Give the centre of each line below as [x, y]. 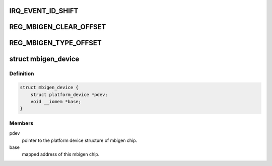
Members [21, 123]
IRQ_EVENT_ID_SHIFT [44, 11]
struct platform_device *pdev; [69, 95]
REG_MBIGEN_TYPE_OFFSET [55, 43]
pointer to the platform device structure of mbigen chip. [80, 140]
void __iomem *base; [56, 101]
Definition [22, 74]
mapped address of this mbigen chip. [61, 154]
